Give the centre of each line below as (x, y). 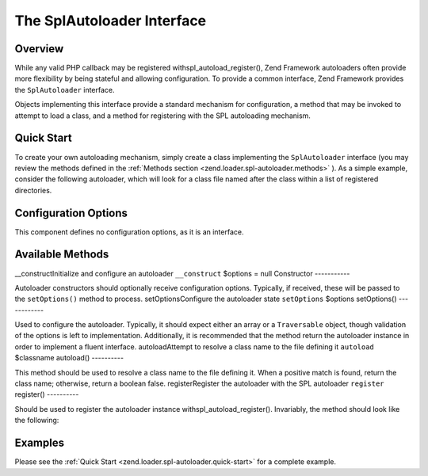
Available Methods (62, 255)
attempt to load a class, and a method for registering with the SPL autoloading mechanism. (162, 116)
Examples (40, 443)
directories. (33, 190)
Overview (39, 49)
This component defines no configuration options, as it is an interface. (129, 232)
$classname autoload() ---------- (69, 358)
